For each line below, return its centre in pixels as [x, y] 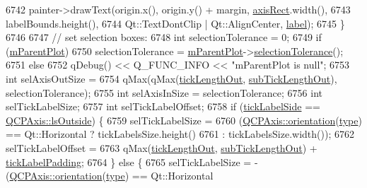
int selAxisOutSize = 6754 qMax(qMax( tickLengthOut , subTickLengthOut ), [171, 78]
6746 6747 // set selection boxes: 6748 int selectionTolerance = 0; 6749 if [164, 37]
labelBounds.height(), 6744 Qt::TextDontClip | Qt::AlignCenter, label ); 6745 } [175, 23]
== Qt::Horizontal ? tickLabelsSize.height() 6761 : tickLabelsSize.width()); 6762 [180, 134]
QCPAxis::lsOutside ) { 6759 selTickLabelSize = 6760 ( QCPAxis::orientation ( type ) [184, 120]
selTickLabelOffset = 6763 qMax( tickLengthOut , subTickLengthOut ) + [162, 147]
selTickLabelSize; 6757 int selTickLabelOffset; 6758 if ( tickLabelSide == [163, 106]
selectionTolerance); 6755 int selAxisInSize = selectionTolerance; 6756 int [164, 92]
